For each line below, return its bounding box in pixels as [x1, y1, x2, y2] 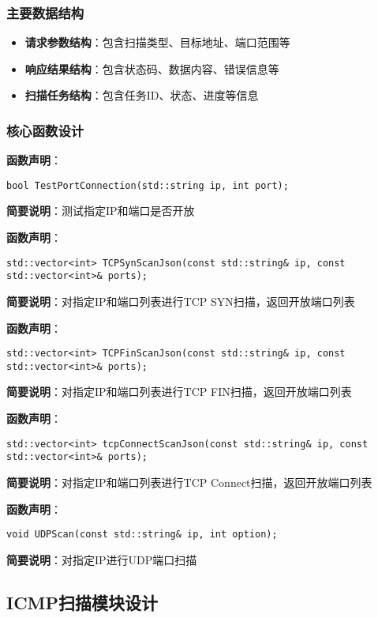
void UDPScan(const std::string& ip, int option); [6, 529, 278, 541]
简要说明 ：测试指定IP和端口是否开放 [6, 202, 195, 219]
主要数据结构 [6, 2, 84, 22]
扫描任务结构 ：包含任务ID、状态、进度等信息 [24, 87, 259, 104]
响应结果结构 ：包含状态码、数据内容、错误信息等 [24, 60, 279, 77]
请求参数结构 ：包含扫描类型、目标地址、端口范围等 [24, 34, 290, 51]
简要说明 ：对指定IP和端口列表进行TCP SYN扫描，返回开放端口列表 [6, 292, 355, 309]
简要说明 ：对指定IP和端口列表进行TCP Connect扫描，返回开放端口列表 [6, 473, 372, 490]
